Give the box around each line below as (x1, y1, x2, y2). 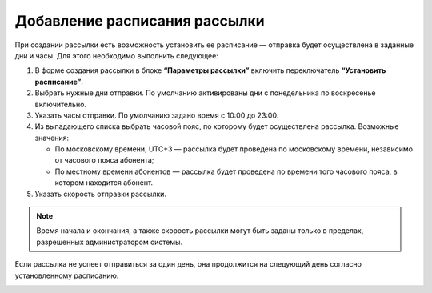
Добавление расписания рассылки (14, 12, 265, 30)
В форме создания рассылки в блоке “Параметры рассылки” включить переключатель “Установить (34, 66, 386, 75)
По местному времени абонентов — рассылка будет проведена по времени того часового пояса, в (54, 167, 398, 176)
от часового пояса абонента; (54, 155, 154, 165)
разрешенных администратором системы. (36, 237, 183, 247)
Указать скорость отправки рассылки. (34, 189, 167, 199)
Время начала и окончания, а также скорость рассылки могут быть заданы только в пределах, (36, 226, 364, 235)
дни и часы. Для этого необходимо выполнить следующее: (14, 50, 219, 60)
